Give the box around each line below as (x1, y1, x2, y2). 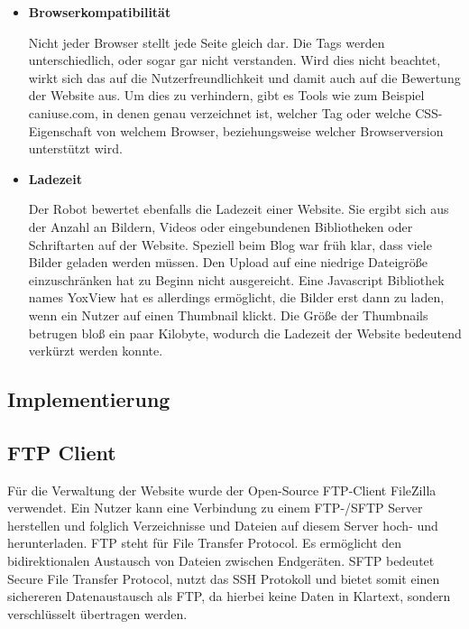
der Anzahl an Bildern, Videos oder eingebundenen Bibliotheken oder (28, 217, 413, 236)
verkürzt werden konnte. (28, 341, 163, 360)
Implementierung (7, 385, 170, 413)
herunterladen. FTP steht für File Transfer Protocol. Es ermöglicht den (7, 533, 402, 552)
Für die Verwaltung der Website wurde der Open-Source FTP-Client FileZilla (7, 480, 437, 499)
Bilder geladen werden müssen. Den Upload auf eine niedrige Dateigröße (28, 253, 428, 272)
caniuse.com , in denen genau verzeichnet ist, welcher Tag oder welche (28, 103, 411, 122)
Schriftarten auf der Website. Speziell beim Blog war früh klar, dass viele (28, 235, 432, 254)
